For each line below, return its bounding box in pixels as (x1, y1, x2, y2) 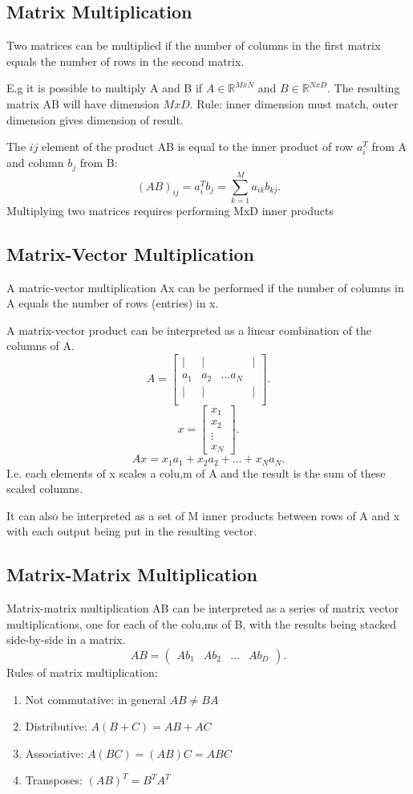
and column (6, 154, 64, 171)
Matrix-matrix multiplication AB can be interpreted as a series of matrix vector (6, 600, 399, 617)
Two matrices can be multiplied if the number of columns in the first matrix (6, 37, 381, 54)
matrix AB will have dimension (6, 95, 160, 112)
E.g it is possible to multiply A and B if (6, 79, 203, 96)
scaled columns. (6, 480, 83, 497)
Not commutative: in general (25, 690, 166, 707)
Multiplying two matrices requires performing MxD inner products (6, 202, 334, 218)
